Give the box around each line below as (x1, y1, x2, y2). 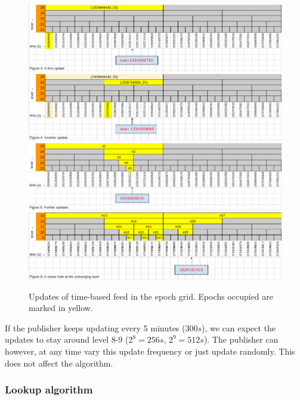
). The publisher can (203, 333, 279, 346)
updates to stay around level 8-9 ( (5, 333, 129, 346)
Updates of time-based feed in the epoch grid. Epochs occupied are (29, 290, 274, 302)
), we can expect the (202, 321, 276, 334)
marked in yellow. (29, 301, 93, 314)
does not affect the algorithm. (5, 356, 113, 369)
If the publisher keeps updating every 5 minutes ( (5, 321, 185, 334)
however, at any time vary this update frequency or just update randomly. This (5, 344, 295, 357)
